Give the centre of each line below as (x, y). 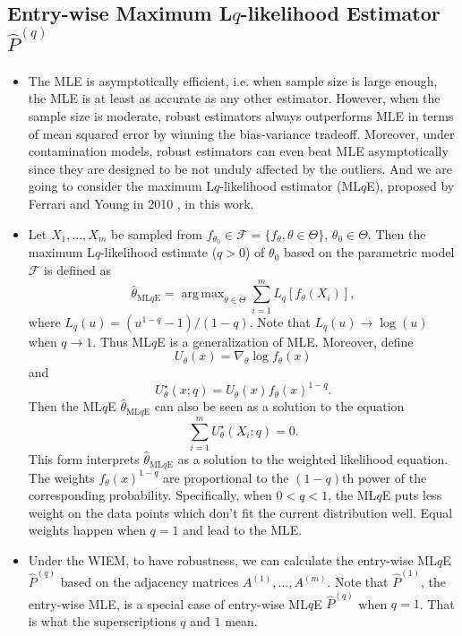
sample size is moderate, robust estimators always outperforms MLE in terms (241, 116)
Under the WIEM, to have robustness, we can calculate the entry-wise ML (232, 559)
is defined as (77, 270)
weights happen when (87, 530)
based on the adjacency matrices (150, 582)
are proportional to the (226, 477)
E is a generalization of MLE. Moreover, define (285, 341)
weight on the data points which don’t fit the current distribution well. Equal (240, 512)
